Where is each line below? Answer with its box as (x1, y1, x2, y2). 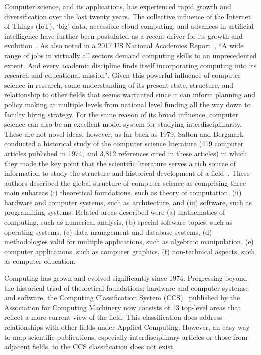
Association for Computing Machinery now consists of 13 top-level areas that (4, 302, 241, 312)
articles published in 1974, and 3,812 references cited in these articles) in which (4, 148, 247, 158)
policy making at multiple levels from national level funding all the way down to (4, 99, 251, 109)
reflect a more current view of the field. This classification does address (4, 312, 222, 322)
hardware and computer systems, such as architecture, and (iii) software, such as (4, 197, 252, 207)
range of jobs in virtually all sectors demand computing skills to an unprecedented (4, 50, 257, 60)
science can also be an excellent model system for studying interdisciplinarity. (4, 119, 242, 129)
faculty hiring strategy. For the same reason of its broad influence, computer (4, 109, 238, 119)
